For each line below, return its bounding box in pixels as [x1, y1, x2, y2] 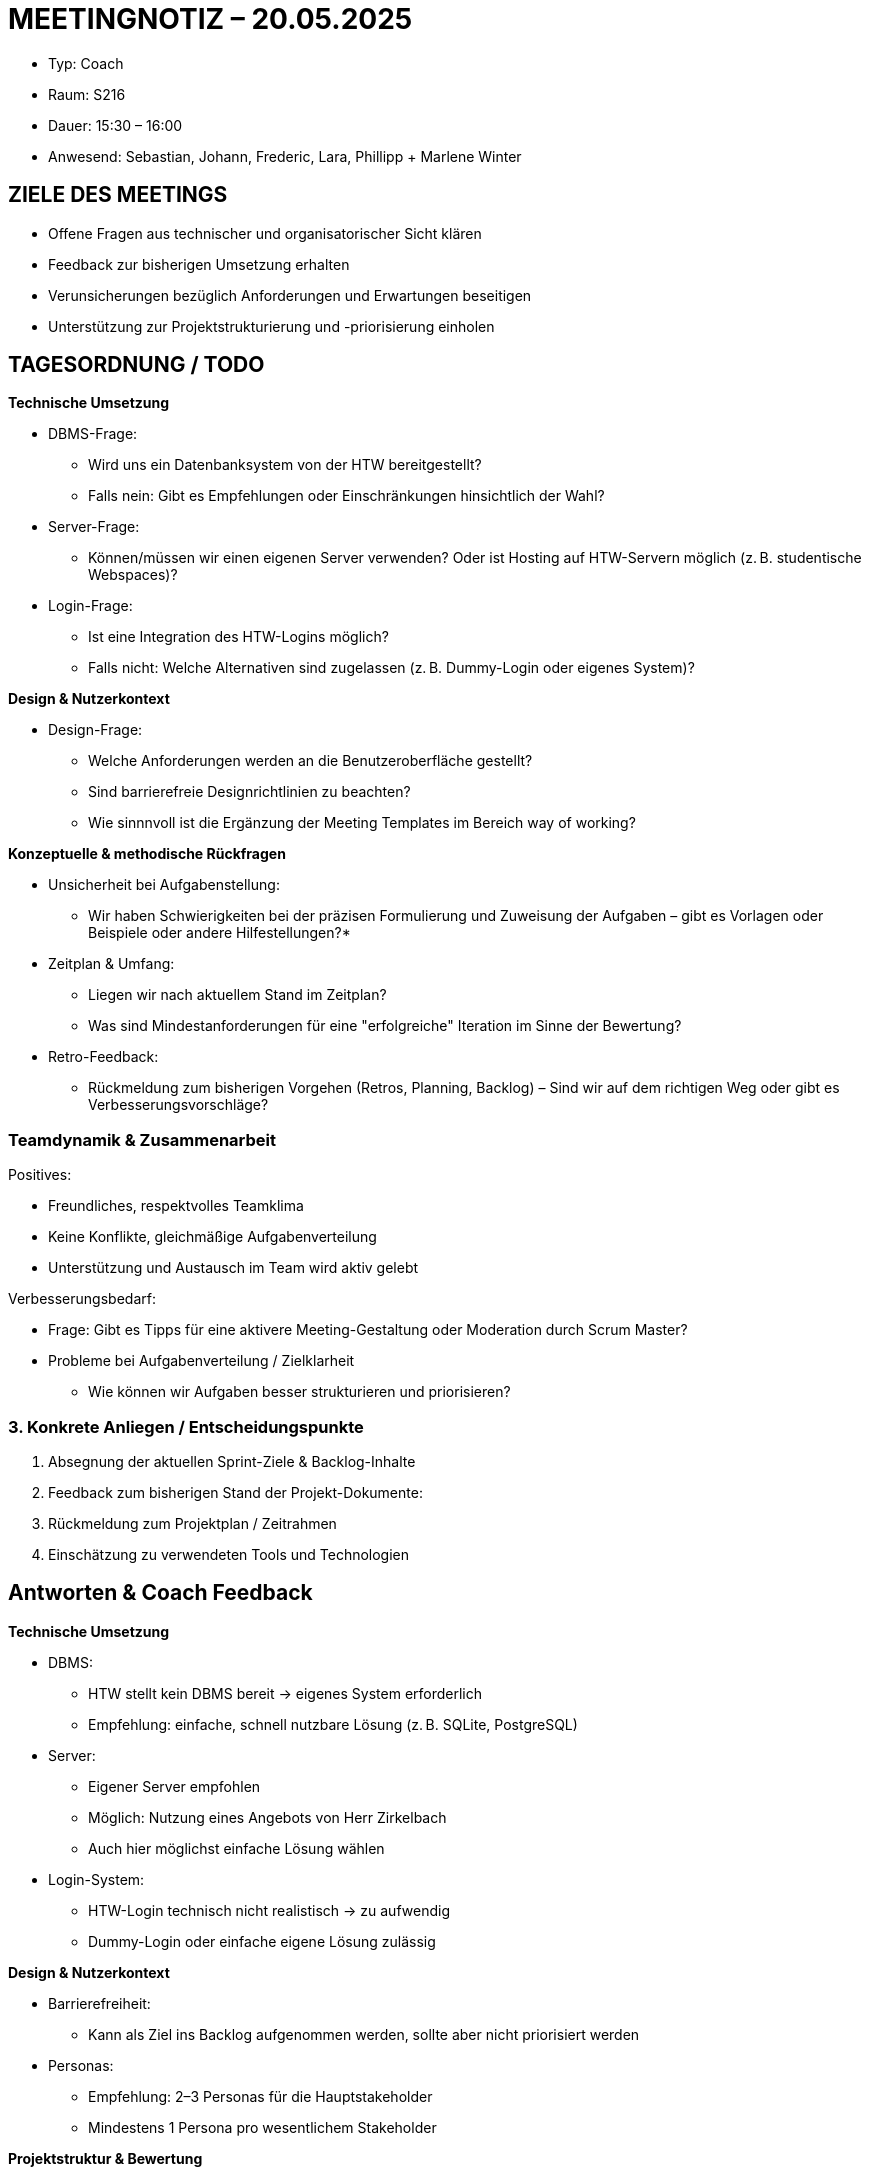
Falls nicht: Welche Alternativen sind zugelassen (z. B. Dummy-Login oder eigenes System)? [88, 659, 695, 677]
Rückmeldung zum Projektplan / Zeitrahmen [48, 1514, 337, 1532]
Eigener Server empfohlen [88, 1777, 261, 1795]
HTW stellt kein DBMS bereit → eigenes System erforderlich [88, 1684, 483, 1702]
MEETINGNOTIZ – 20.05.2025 [8, 2, 413, 36]
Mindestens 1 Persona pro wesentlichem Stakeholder [88, 2118, 437, 2136]
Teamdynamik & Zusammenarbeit [8, 1129, 276, 1150]
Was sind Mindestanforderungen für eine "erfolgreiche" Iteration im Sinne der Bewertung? [88, 1017, 682, 1035]
